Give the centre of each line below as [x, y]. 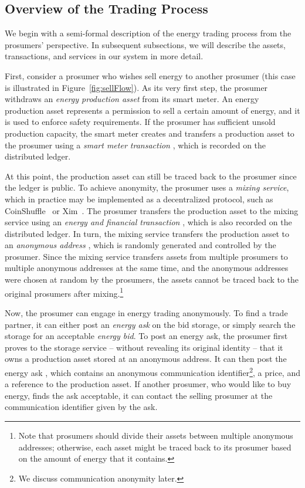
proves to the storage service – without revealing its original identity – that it [144, 347]
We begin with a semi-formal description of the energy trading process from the [148, 33]
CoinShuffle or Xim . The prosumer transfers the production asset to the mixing [152, 210]
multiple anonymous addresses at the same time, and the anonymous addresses [147, 268]
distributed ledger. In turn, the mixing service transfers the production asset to [147, 233]
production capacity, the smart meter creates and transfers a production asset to [150, 133]
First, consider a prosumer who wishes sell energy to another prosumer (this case [150, 75]
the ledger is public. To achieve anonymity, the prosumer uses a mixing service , [147, 187]
